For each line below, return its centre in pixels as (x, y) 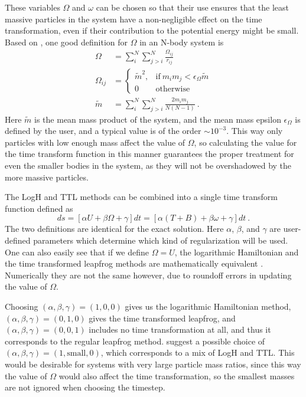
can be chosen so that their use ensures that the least (193, 7)
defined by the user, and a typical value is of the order (103, 131)
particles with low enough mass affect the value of (95, 142)
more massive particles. (47, 177)
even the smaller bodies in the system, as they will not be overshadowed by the (148, 165)
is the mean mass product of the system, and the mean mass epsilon (158, 119)
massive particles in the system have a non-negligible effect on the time (134, 19)
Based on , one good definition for (66, 42)
